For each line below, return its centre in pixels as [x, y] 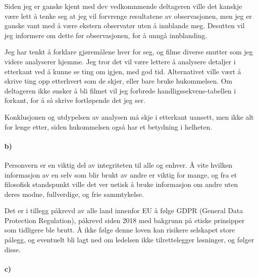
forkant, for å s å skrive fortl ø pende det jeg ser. [75, 100]
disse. [13, 249]
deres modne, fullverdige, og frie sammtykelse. [74, 194]
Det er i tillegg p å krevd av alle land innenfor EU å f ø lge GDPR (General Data [124, 210]
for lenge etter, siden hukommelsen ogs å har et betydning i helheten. [108, 126]
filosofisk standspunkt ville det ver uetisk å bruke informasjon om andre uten [121, 184]
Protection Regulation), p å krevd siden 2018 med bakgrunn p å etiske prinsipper [125, 220]
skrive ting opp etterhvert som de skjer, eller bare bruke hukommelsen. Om [118, 81]
